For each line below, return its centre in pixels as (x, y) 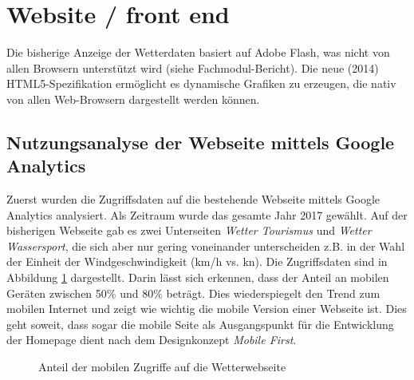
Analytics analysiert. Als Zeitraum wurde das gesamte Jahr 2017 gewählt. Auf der (207, 214)
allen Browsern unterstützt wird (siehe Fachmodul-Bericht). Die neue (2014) (193, 67)
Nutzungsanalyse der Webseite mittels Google (201, 142)
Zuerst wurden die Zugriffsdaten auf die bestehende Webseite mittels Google (193, 199)
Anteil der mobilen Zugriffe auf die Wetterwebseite (162, 367)
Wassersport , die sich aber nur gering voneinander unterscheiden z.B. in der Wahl (206, 245)
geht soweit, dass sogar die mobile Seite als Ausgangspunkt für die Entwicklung (200, 324)
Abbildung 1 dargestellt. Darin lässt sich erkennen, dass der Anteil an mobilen (198, 277)
